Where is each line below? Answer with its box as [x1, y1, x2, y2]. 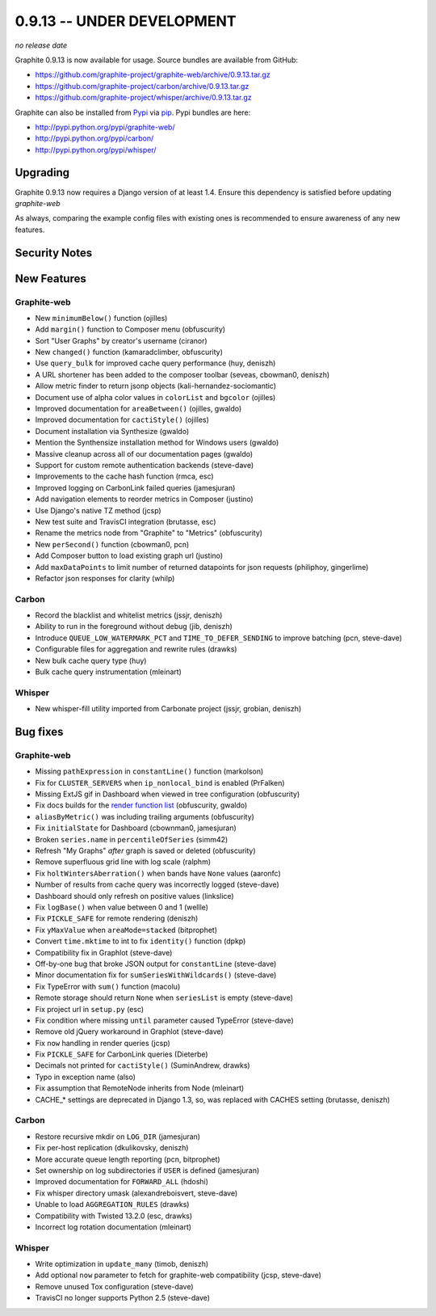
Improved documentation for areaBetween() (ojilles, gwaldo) [35, 404, 242, 414]
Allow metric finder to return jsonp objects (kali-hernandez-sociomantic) [35, 381, 277, 391]
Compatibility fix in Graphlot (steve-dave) [35, 947, 173, 957]
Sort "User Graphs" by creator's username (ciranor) [35, 335, 208, 345]
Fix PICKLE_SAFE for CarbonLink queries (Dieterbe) [35, 1049, 209, 1059]
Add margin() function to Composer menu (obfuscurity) [35, 324, 226, 335]
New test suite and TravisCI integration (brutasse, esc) [35, 517, 217, 526]
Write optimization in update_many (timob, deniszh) [35, 1259, 209, 1269]
